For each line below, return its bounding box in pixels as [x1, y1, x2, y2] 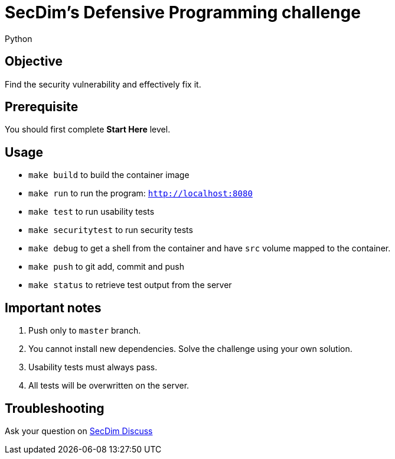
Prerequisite [5, 99, 79, 115]
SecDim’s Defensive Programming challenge [5, 2, 361, 22]
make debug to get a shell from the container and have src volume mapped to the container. [28, 243, 391, 254]
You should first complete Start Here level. [5, 124, 171, 135]
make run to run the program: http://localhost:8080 [28, 188, 253, 199]
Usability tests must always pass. [28, 362, 158, 373]
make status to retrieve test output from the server [28, 280, 232, 290]
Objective [5, 54, 63, 69]
